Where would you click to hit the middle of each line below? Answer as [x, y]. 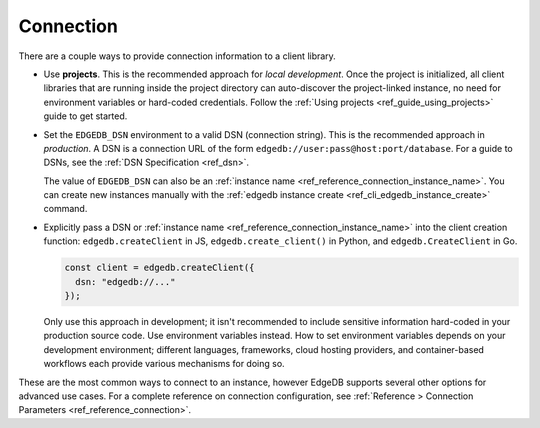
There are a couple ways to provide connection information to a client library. [177, 56]
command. [65, 209]
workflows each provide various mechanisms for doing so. [164, 364]
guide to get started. [85, 116]
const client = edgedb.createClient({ [159, 268]
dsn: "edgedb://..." [125, 281]
